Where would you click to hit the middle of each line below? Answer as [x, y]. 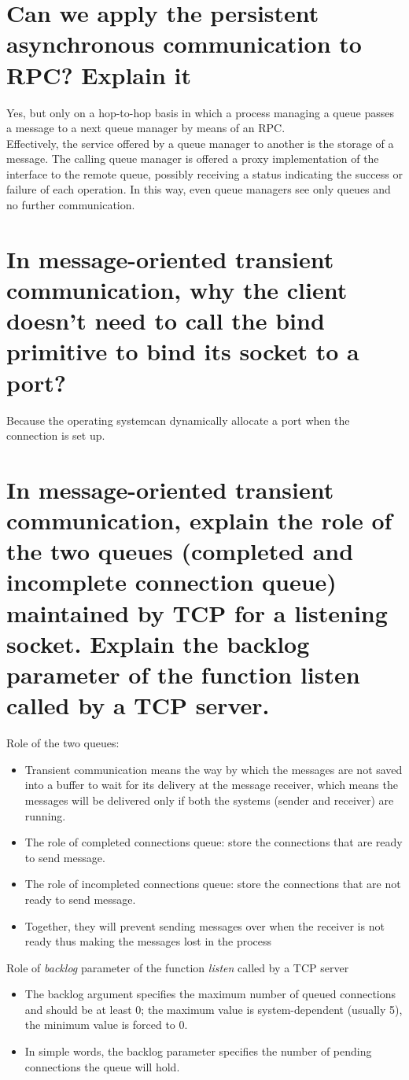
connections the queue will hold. [102, 1066]
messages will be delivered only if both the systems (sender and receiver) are [209, 800]
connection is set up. [56, 435]
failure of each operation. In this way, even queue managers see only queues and [199, 189]
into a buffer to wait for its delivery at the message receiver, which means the [211, 785]
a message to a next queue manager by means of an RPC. [146, 128]
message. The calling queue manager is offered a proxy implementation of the [193, 158]
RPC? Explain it [99, 74]
